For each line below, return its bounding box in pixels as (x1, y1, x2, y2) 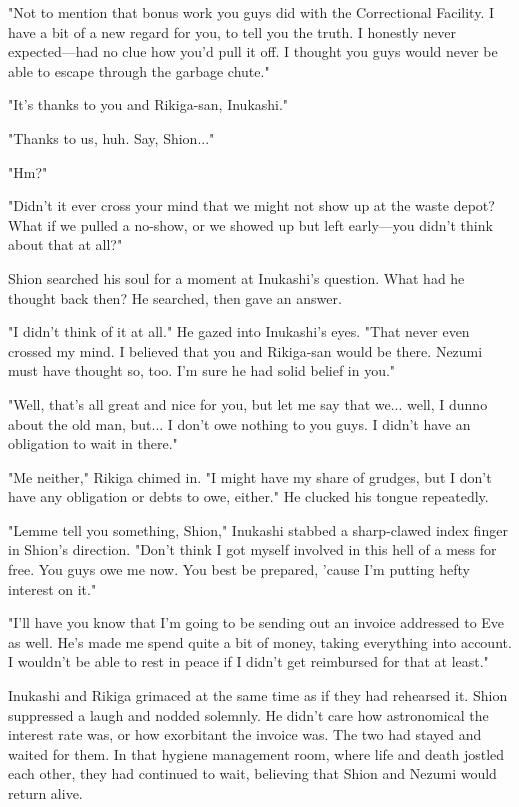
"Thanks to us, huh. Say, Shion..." (8, 127, 215, 148)
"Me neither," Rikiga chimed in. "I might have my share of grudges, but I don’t (8, 466, 492, 487)
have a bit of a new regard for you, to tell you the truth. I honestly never (8, 21, 456, 42)
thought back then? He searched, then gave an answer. (8, 287, 342, 308)
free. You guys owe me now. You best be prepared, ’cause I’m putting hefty (8, 559, 470, 580)
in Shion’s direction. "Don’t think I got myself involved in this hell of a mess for (8, 539, 497, 560)
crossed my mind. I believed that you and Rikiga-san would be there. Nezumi (8, 340, 483, 361)
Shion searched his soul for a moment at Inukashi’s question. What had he (8, 267, 465, 288)
